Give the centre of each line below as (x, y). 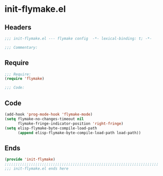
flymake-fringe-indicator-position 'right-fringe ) (70, 123)
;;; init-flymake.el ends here (37, 169)
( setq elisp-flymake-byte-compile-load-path (51, 128)
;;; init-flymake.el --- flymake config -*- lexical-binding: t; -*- (78, 38)
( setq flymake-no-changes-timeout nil (44, 119)
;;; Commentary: (21, 47)
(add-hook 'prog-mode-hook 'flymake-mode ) (49, 114)
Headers (18, 27)
